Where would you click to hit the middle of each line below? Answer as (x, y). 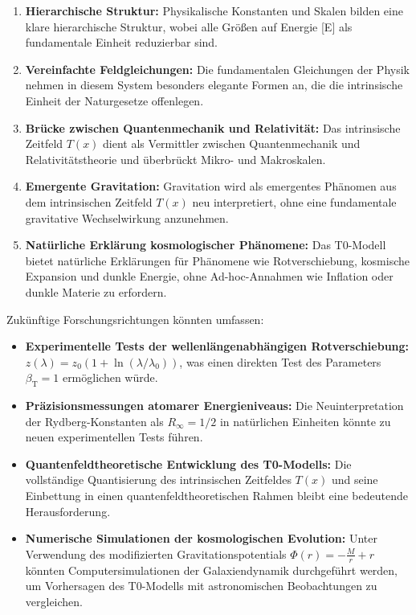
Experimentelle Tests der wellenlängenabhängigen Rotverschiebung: (217, 346)
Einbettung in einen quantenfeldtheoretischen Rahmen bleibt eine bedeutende (216, 496)
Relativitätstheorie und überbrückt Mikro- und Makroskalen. (175, 159)
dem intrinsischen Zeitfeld (89, 201)
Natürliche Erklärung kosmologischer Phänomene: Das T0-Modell (206, 245)
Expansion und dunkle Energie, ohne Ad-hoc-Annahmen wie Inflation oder (209, 276)
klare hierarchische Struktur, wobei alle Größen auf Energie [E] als (189, 26)
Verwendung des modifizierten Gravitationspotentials (156, 553)
